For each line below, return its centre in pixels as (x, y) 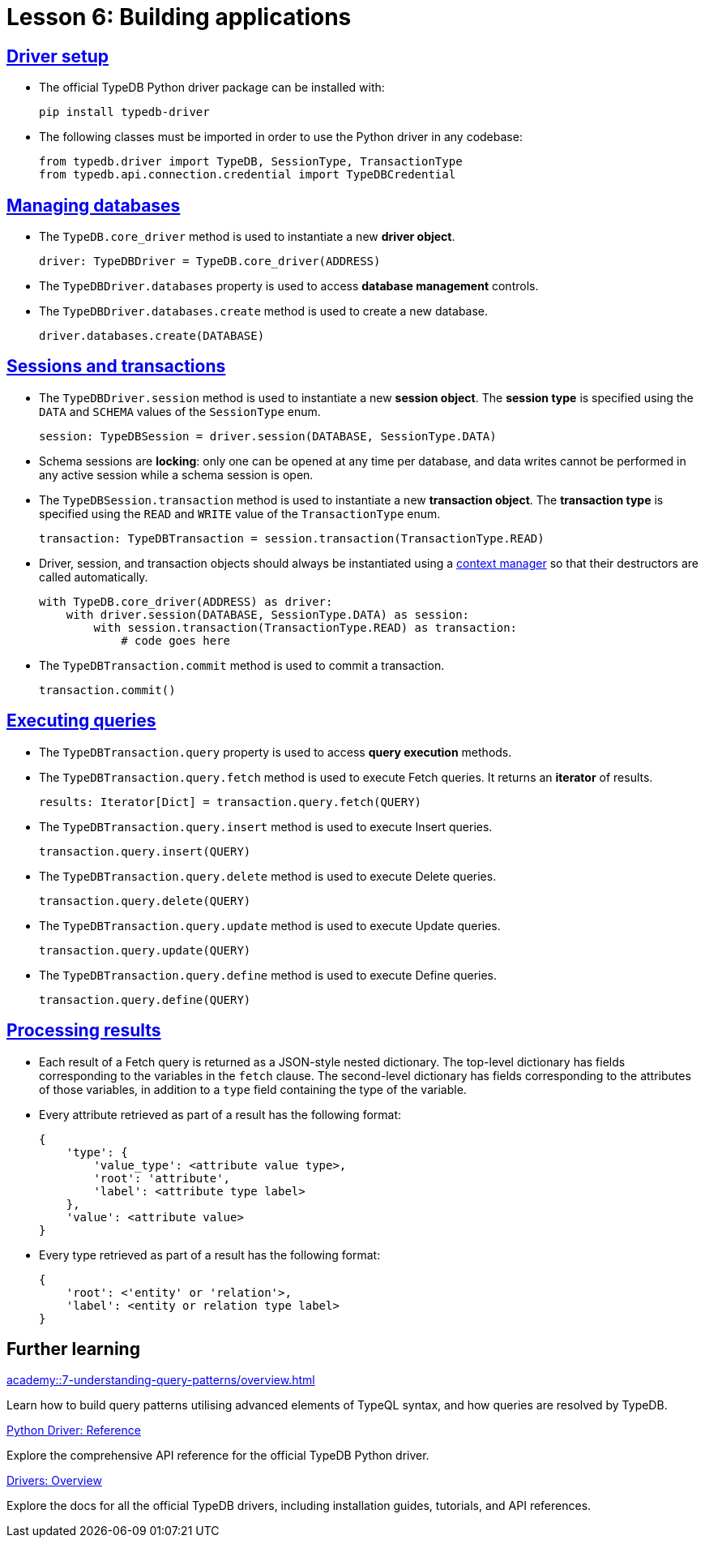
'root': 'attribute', (162, 1178)
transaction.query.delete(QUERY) (145, 901)
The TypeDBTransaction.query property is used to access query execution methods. (276, 752)
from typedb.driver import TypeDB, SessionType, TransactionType (251, 162)
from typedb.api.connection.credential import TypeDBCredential (248, 175)
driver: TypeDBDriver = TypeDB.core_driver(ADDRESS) (210, 262)
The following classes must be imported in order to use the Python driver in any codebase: (281, 137)
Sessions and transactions (116, 367)
